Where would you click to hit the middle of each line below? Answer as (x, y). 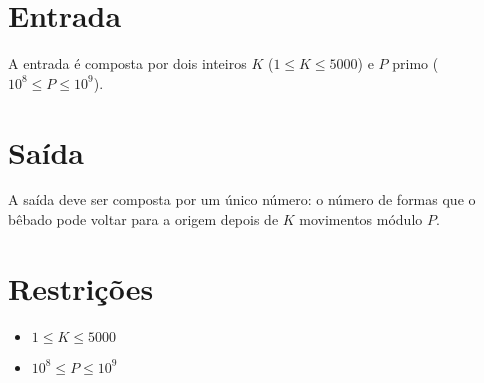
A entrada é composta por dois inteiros (127, 63)
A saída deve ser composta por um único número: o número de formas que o (242, 199)
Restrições (81, 287)
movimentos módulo (361, 219)
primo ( (415, 63)
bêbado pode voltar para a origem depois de (143, 219)
